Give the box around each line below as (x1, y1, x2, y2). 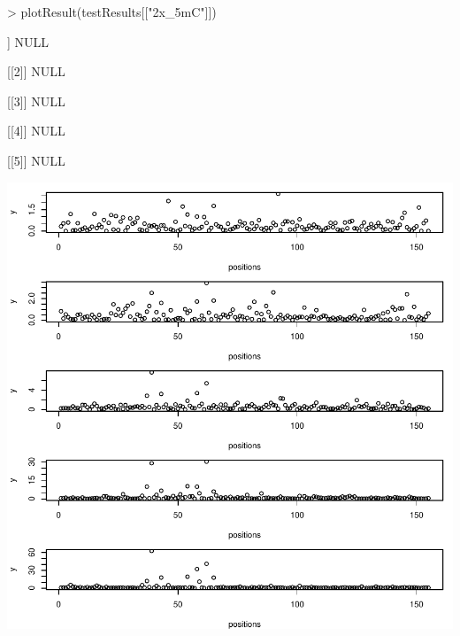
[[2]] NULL (7, 62, 65, 81)
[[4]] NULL (7, 121, 65, 140)
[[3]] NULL (7, 91, 65, 110)
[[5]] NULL (7, 151, 65, 169)
